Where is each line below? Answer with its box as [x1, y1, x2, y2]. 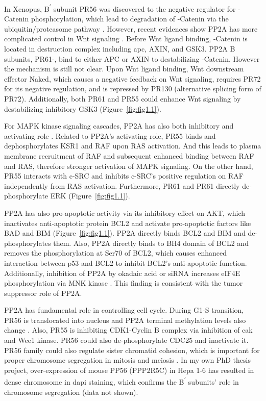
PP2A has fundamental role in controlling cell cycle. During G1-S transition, [4, 305, 244, 315]
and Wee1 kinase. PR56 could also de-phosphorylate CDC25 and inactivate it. [4, 335, 249, 345]
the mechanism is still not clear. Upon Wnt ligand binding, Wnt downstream [4, 63, 244, 74]
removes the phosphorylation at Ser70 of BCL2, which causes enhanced [4, 247, 227, 258]
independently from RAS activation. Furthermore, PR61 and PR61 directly [4, 180, 240, 191]
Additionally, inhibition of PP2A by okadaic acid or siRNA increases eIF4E [4, 267, 240, 278]
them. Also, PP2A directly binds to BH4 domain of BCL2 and [53, 237, 249, 248]
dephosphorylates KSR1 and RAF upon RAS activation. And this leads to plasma [4, 140, 261, 151]
